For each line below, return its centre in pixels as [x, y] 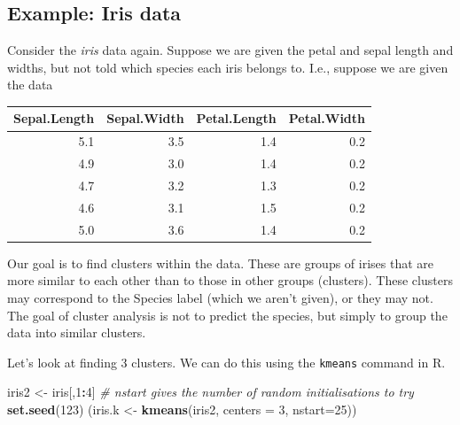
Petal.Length [236, 118]
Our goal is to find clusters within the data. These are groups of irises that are [221, 263]
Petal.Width [327, 118]
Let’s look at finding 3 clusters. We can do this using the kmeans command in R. [226, 362]
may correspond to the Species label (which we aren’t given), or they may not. [220, 297]
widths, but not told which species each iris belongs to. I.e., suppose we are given [228, 67]
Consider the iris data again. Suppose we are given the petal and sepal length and [230, 50]
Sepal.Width [145, 118]
